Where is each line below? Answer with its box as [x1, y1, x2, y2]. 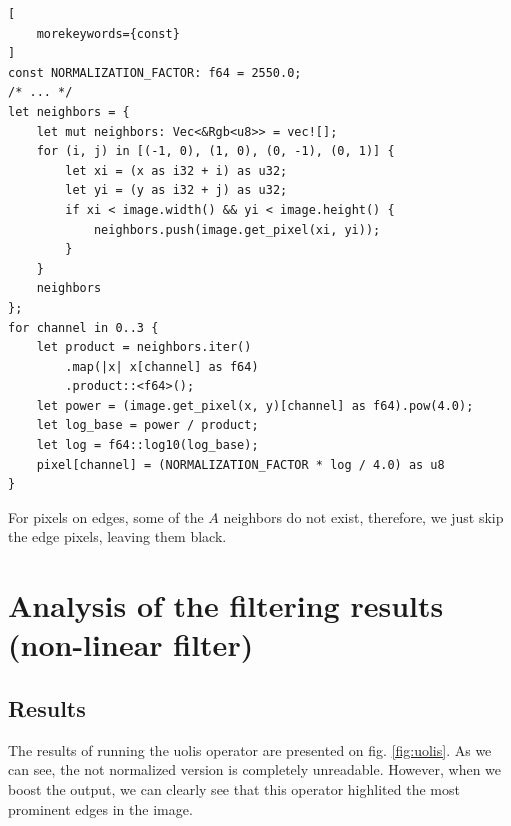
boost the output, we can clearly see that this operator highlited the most [8, 778, 460, 799]
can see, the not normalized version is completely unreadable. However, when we [8, 759, 502, 780]
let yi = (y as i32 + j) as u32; [65, 183, 288, 198]
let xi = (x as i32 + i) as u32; [65, 163, 288, 178]
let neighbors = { [8, 104, 130, 119]
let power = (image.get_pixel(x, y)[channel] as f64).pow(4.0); [36, 398, 474, 413]
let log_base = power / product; [36, 418, 259, 433]
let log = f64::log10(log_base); [36, 438, 259, 453]
